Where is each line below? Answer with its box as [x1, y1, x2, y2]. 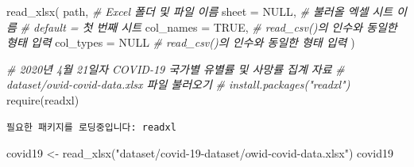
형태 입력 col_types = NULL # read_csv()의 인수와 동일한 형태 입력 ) [6, 34, 355, 51]
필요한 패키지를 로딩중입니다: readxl [6, 121, 176, 133]
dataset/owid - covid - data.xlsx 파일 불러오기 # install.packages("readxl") [6, 76, 350, 93]
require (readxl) [6, 91, 79, 108]
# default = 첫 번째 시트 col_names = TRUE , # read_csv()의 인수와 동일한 [20, 18, 397, 35]
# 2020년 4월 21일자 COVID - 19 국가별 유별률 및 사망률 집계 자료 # [6, 60, 345, 77]
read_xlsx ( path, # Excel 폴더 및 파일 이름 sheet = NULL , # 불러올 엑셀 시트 [6, 3, 393, 19]
